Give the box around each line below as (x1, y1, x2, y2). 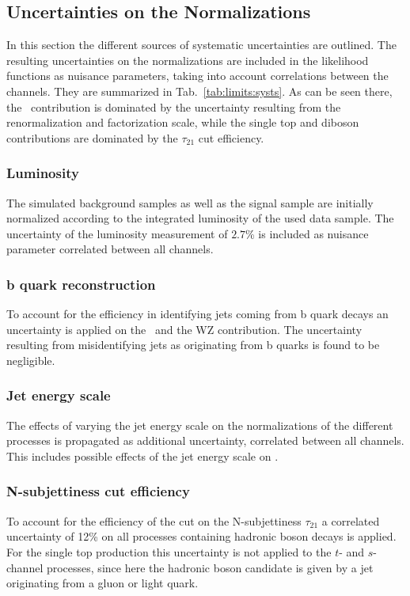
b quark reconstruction (6, 274, 156, 294)
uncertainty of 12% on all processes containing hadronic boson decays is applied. (6, 528, 397, 545)
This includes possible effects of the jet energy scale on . (6, 447, 279, 464)
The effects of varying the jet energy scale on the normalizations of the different (6, 416, 393, 433)
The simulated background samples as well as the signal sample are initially (6, 194, 374, 211)
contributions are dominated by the (6, 129, 178, 146)
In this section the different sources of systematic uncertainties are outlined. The (6, 36, 397, 53)
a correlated (321, 512, 380, 529)
